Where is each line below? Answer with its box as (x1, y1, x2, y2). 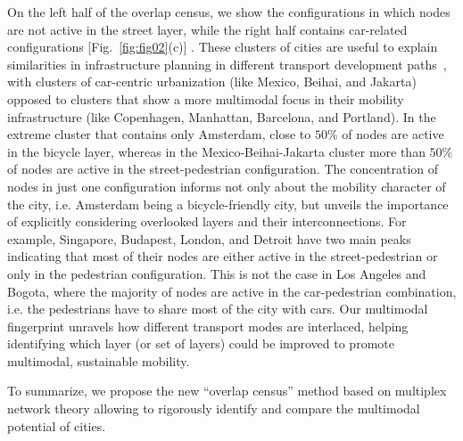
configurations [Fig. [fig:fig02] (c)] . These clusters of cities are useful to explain (7, 37, 438, 56)
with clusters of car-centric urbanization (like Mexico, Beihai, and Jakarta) (7, 72, 417, 91)
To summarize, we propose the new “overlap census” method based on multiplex (7, 381, 447, 400)
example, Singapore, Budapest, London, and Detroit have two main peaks (7, 229, 411, 248)
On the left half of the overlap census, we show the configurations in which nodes (7, 3, 451, 20)
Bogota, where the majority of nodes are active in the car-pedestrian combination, (7, 282, 457, 300)
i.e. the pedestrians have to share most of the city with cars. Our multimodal (7, 299, 428, 318)
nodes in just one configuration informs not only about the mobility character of (7, 176, 446, 195)
